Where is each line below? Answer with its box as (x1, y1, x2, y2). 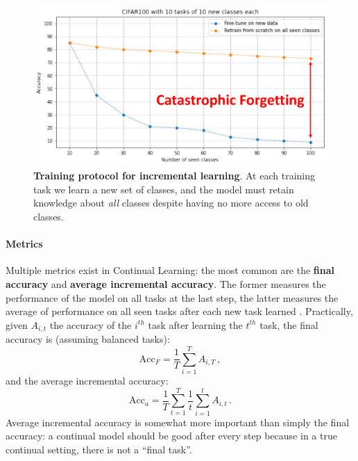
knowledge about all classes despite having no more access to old (33, 195, 309, 210)
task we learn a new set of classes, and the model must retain (33, 181, 294, 196)
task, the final (259, 317, 318, 332)
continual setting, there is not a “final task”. (6, 442, 192, 456)
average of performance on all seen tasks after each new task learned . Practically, (6, 304, 353, 318)
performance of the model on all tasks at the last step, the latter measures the (6, 290, 339, 305)
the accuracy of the (49, 317, 132, 332)
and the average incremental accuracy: (6, 373, 169, 387)
